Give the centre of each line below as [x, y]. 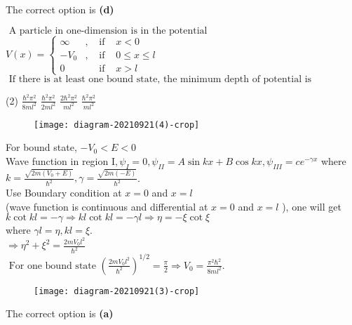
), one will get [312, 206]
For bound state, [41, 147]
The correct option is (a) [60, 313]
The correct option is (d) [60, 9]
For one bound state [52, 266]
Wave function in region [57, 160]
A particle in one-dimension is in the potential [108, 31]
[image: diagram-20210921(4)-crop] [117, 125]
